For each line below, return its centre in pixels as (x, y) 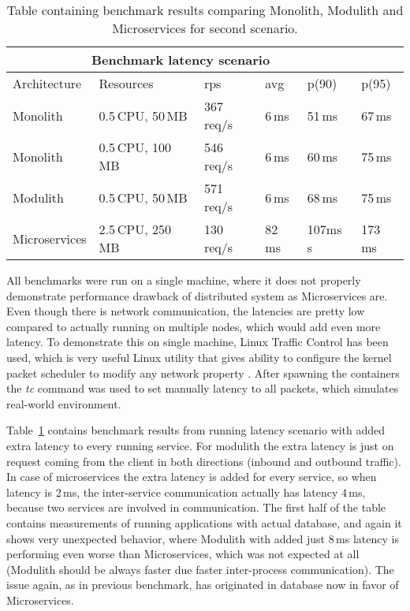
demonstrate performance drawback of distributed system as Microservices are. (197, 295)
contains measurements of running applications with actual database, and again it (204, 522)
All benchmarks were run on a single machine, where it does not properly (184, 280)
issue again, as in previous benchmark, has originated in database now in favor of (203, 585)
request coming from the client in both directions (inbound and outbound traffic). (204, 461)
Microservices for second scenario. (205, 28)
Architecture (47, 83)
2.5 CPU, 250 (135, 229)
